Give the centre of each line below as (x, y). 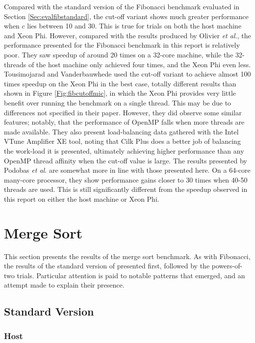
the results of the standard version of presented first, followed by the (107, 266)
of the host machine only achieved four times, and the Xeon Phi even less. (140, 64)
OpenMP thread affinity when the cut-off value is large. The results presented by (126, 160)
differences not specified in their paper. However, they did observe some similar (123, 112)
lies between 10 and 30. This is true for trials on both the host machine (134, 26)
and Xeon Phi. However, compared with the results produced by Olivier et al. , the (127, 35)
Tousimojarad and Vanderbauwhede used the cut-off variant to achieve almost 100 (127, 74)
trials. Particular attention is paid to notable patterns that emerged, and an (131, 275)
